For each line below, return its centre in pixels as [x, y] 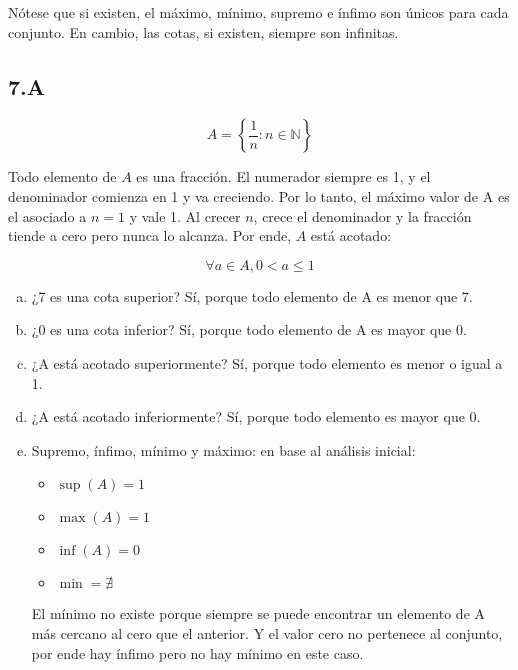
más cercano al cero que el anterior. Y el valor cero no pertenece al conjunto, [267, 632]
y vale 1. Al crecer [185, 215]
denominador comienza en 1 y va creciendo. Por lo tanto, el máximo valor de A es [259, 195]
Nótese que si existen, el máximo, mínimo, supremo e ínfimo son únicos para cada [258, 12]
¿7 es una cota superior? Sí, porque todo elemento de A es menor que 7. [252, 295]
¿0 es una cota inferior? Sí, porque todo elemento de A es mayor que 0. [249, 329]
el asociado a [47, 215]
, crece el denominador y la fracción [362, 215]
